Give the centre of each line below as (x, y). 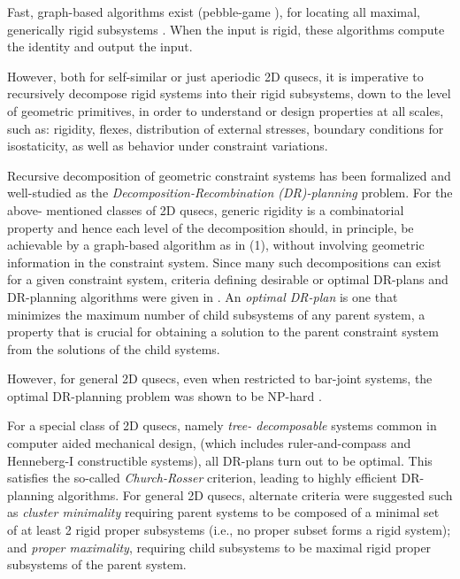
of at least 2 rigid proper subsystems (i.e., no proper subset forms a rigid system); (229, 530)
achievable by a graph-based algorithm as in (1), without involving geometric (216, 245)
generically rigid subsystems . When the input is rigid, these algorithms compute (226, 29)
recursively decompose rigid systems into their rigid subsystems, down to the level (229, 93)
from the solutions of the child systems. (114, 348)
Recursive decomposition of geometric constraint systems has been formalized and (229, 175)
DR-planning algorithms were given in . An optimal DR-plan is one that (203, 296)
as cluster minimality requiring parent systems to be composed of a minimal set (223, 512)
